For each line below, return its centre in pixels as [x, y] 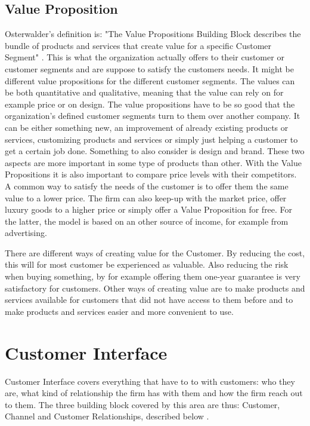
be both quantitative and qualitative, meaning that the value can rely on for [144, 92]
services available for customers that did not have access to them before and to [149, 300]
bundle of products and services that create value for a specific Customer [138, 45]
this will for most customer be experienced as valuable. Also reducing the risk [147, 264]
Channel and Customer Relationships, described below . [107, 416]
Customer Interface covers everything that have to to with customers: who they [150, 381]
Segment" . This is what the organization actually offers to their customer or [145, 57]
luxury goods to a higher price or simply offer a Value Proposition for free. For [149, 209]
